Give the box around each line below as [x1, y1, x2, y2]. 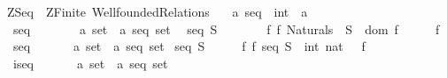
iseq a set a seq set [12, 53, 168, 72]
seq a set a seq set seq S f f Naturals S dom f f [12, 19, 440, 38]
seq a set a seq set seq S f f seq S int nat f [12, 37, 366, 55]
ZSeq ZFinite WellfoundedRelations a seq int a [6, 3, 308, 20]
